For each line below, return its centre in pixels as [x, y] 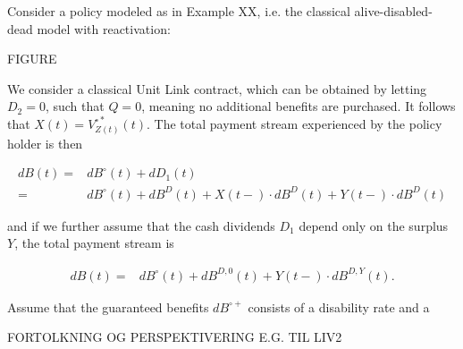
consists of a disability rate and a [339, 306]
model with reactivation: [104, 28]
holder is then [45, 143]
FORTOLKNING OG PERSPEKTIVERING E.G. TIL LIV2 [175, 337]
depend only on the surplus [374, 225]
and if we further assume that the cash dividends [141, 225]
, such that [75, 106]
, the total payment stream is [94, 243]
